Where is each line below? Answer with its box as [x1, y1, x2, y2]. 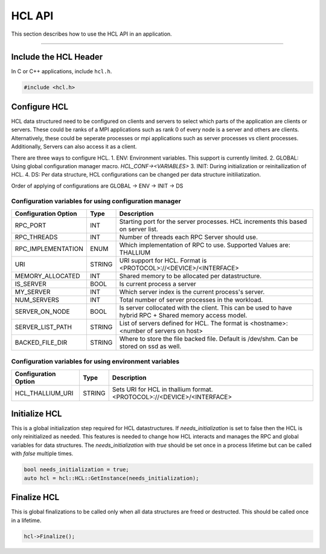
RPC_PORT [14, 221, 46, 229]
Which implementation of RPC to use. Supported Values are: [119, 241, 290, 249]
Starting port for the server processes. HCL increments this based [119, 217, 307, 226]
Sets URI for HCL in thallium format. [112, 385, 214, 393]
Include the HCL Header [11, 52, 103, 62]
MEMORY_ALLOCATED [14, 272, 81, 280]
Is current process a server [119, 279, 196, 288]
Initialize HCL [11, 408, 62, 419]
